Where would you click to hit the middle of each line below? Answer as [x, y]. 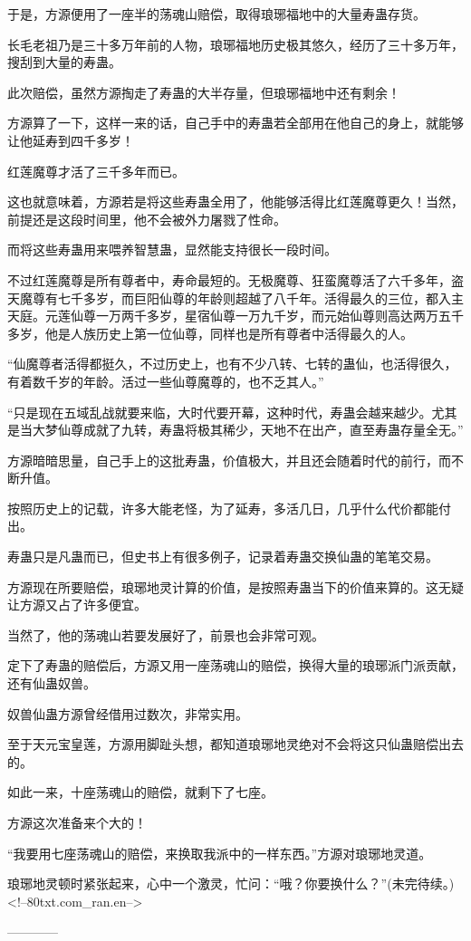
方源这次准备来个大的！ [77, 822]
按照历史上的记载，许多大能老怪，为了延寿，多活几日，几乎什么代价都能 [223, 508]
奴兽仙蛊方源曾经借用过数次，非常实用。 [128, 713]
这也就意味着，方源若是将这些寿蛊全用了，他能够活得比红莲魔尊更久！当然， [235, 202]
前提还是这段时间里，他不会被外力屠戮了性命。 [147, 219]
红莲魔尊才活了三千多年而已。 [96, 171]
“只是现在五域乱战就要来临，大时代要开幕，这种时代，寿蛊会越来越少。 [220, 412]
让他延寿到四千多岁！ [71, 140]
